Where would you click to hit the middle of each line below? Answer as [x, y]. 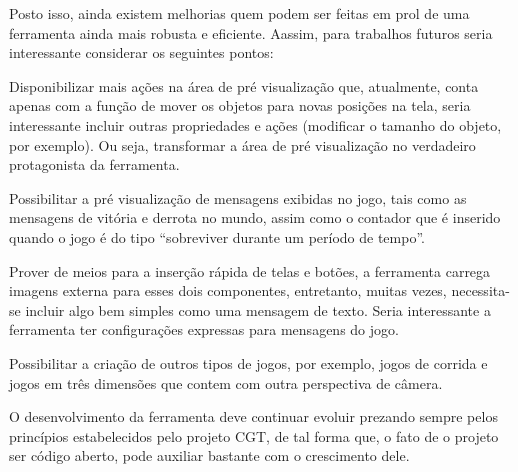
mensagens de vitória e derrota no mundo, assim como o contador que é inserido [255, 217]
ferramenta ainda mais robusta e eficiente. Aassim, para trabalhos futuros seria [251, 32]
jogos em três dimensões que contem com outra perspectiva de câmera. [226, 382]
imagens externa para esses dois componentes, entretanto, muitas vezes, [228, 290]
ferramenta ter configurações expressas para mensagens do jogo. [204, 329]
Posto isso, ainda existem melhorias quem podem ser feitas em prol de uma [239, 13]
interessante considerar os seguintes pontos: [141, 52]
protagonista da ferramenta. [94, 164]
